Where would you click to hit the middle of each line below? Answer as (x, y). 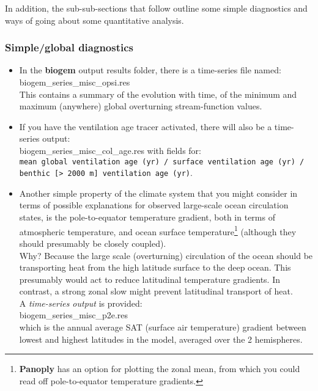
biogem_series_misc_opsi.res (75, 82)
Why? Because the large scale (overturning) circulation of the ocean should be (166, 255)
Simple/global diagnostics (69, 47)
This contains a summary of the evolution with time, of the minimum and (158, 94)
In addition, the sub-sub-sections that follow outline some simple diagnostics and (156, 8)
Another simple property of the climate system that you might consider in (158, 193)
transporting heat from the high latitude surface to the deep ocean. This (155, 267)
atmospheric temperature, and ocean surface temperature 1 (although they (158, 230)
